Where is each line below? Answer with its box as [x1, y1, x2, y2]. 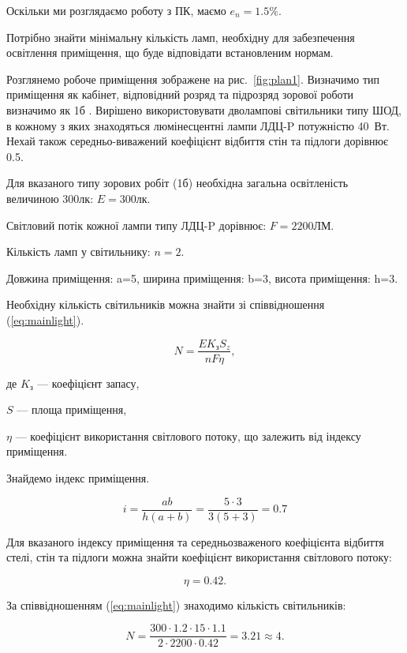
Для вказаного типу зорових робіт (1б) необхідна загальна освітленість [6, 175, 349, 191]
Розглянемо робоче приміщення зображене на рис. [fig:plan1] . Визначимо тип [6, 70, 380, 87]
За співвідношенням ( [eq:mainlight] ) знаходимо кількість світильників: [6, 596, 346, 613]
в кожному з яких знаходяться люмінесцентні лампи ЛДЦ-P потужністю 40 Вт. [6, 117, 390, 133]
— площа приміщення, [17, 401, 127, 418]
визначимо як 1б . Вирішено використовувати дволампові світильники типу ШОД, [6, 101, 402, 118]
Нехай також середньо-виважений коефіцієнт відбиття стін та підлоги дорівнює [6, 133, 388, 149]
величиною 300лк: [6, 190, 94, 206]
